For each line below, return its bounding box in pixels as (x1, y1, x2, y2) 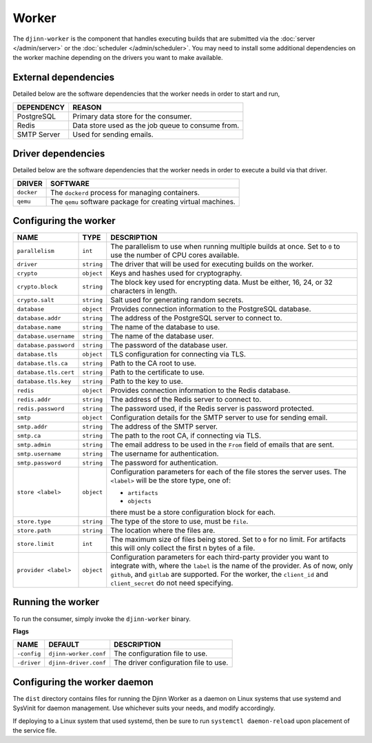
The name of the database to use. (110, 323, 220, 332)
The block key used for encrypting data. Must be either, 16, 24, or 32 (110, 278, 333, 287)
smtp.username (17, 450, 61, 458)
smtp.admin (17, 441, 52, 448)
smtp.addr (17, 423, 48, 430)
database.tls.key (17, 378, 72, 385)
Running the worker (12, 596, 100, 608)
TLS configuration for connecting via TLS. (110, 349, 246, 359)
